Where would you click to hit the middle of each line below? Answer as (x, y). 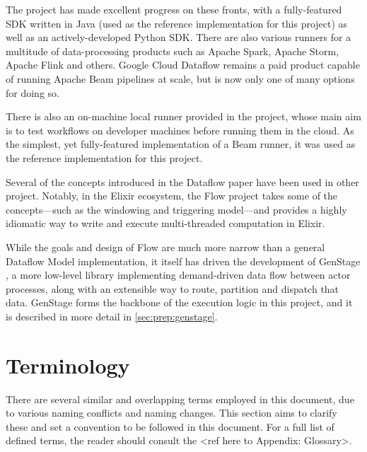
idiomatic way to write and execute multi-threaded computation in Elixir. (165, 223)
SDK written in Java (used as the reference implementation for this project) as (177, 23)
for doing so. (33, 92)
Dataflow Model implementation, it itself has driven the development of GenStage (183, 261)
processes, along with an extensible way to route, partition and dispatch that (173, 288)
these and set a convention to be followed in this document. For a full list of (170, 426)
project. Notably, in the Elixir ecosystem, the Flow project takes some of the (172, 196)
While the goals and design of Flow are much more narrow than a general (165, 247)
